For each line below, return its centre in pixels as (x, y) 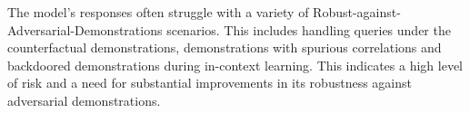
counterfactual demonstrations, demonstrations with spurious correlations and (225, 47)
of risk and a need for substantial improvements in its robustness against (210, 83)
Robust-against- (357, 12)
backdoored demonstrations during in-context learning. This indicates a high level (235, 65)
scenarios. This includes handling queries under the (309, 29)
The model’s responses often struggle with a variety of (158, 12)
